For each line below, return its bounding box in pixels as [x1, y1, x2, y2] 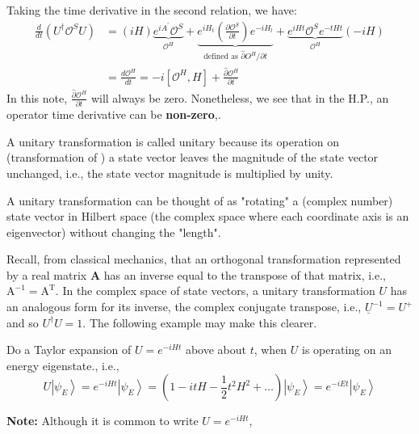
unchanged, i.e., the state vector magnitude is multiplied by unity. [6, 164, 333, 181]
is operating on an [302, 341, 392, 358]
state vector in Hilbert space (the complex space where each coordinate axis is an [6, 208, 409, 225]
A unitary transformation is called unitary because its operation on [6, 133, 339, 150]
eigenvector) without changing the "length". [6, 223, 221, 240]
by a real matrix [6, 266, 87, 283]
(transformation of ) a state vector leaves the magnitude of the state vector [6, 149, 379, 166]
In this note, [6, 89, 68, 106]
